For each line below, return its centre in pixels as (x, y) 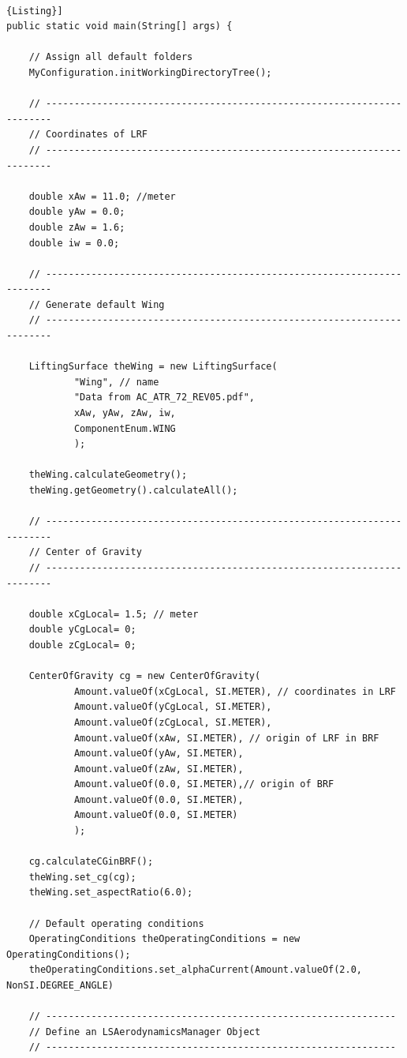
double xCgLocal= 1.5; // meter (114, 614)
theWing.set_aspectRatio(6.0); (111, 893)
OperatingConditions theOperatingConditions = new (164, 939)
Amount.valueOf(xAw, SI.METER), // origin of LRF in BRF (226, 738)
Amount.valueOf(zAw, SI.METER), (159, 769)
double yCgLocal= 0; (82, 630)
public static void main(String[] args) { (119, 26)
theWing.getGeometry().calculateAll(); (133, 490)
